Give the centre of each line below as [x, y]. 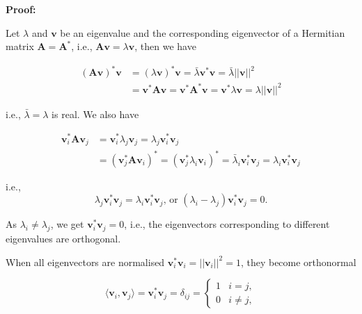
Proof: [21, 9]
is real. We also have [95, 114]
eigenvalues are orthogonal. [63, 239]
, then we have [165, 46]
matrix [20, 46]
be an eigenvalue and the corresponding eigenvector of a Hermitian [203, 32]
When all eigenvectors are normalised [85, 262]
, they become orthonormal [298, 262]
